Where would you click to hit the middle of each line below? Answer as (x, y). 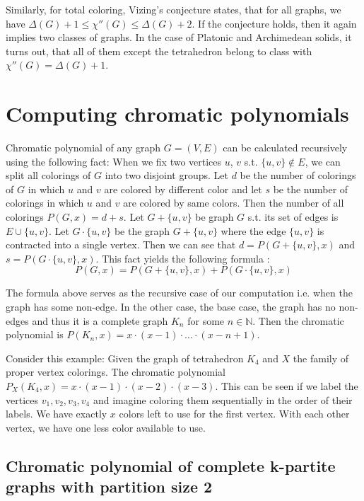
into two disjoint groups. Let (166, 175)
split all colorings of (48, 175)
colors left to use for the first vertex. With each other (234, 414)
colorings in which (45, 203)
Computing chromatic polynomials (177, 114)
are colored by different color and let (183, 189)
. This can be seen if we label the (287, 386)
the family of (321, 358)
